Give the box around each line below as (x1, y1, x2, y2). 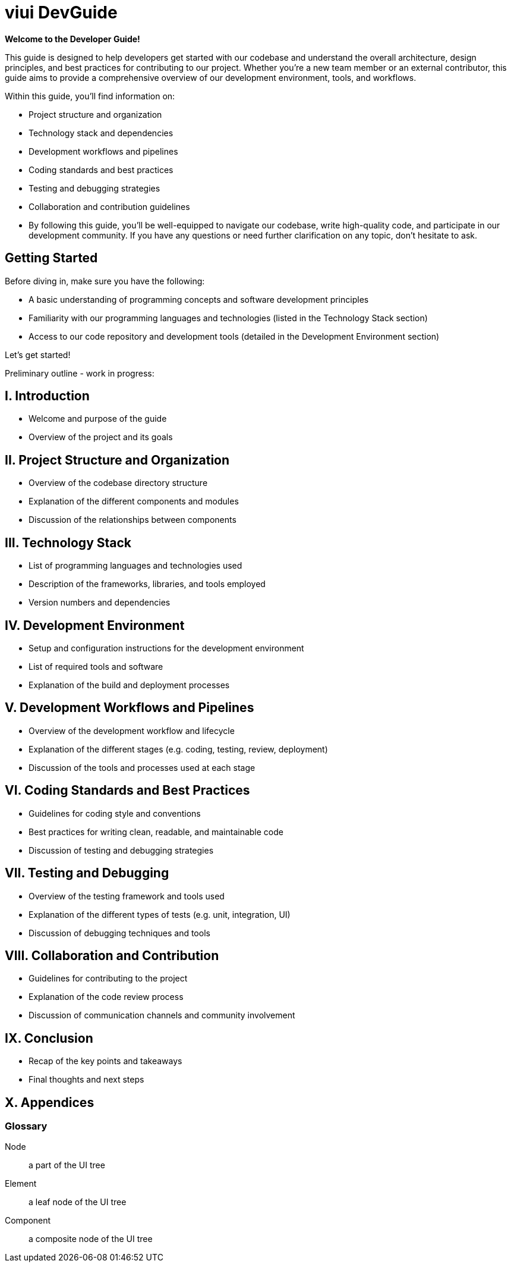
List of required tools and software (29, 661, 163, 672)
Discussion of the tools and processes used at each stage (29, 762, 255, 773)
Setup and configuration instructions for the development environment (29, 642, 304, 653)
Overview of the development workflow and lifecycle (29, 725, 235, 736)
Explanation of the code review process (29, 992, 184, 1002)
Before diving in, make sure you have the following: (5, 275, 205, 286)
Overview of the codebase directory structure (29, 478, 208, 488)
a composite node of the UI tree (29, 1234, 153, 1244)
